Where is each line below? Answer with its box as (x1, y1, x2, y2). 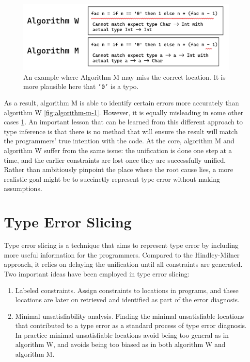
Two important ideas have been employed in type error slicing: (4, 268, 189, 278)
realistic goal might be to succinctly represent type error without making (4, 173, 220, 184)
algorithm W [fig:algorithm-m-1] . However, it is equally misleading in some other (4, 107, 244, 117)
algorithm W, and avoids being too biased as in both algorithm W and (15, 339, 226, 349)
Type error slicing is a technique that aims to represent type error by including (4, 240, 239, 250)
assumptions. (4, 183, 42, 193)
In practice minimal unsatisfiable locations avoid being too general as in (15, 329, 229, 340)
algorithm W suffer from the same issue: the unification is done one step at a (4, 145, 232, 155)
